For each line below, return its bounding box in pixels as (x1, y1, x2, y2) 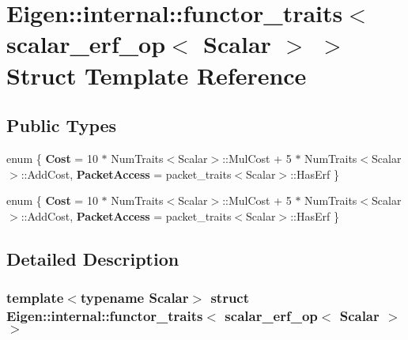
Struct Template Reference (6, 59, 307, 91)
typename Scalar (80, 288, 189, 308)
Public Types (6, 113, 117, 138)
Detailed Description (6, 246, 179, 270)
